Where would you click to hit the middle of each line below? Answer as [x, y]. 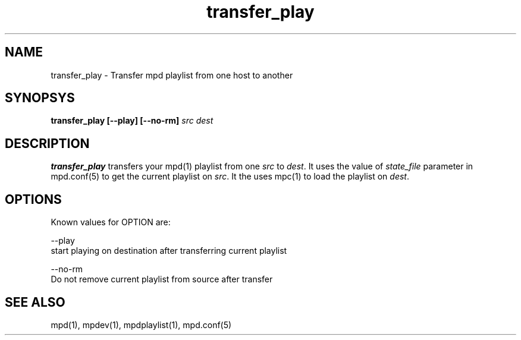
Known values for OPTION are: [111, 222]
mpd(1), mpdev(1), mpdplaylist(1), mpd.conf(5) [141, 325]
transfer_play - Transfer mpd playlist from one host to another [172, 75]
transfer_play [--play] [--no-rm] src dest [132, 121]
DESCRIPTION [47, 143]
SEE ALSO [35, 302]
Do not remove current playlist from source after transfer [162, 279]
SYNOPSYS [40, 98]
